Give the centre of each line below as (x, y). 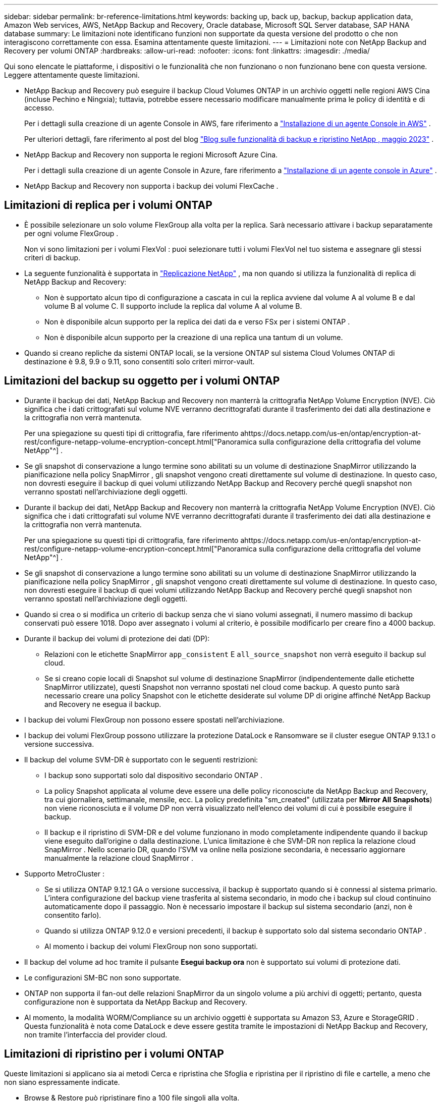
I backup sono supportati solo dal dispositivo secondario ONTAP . (153, 775)
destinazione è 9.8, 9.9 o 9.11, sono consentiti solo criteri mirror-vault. (140, 361)
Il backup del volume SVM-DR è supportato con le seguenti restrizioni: (141, 759)
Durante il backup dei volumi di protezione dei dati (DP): (117, 638)
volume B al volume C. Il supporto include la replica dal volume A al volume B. (173, 306)
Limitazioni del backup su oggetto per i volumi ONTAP (142, 381)
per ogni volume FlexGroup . (71, 233)
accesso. (39, 108)
